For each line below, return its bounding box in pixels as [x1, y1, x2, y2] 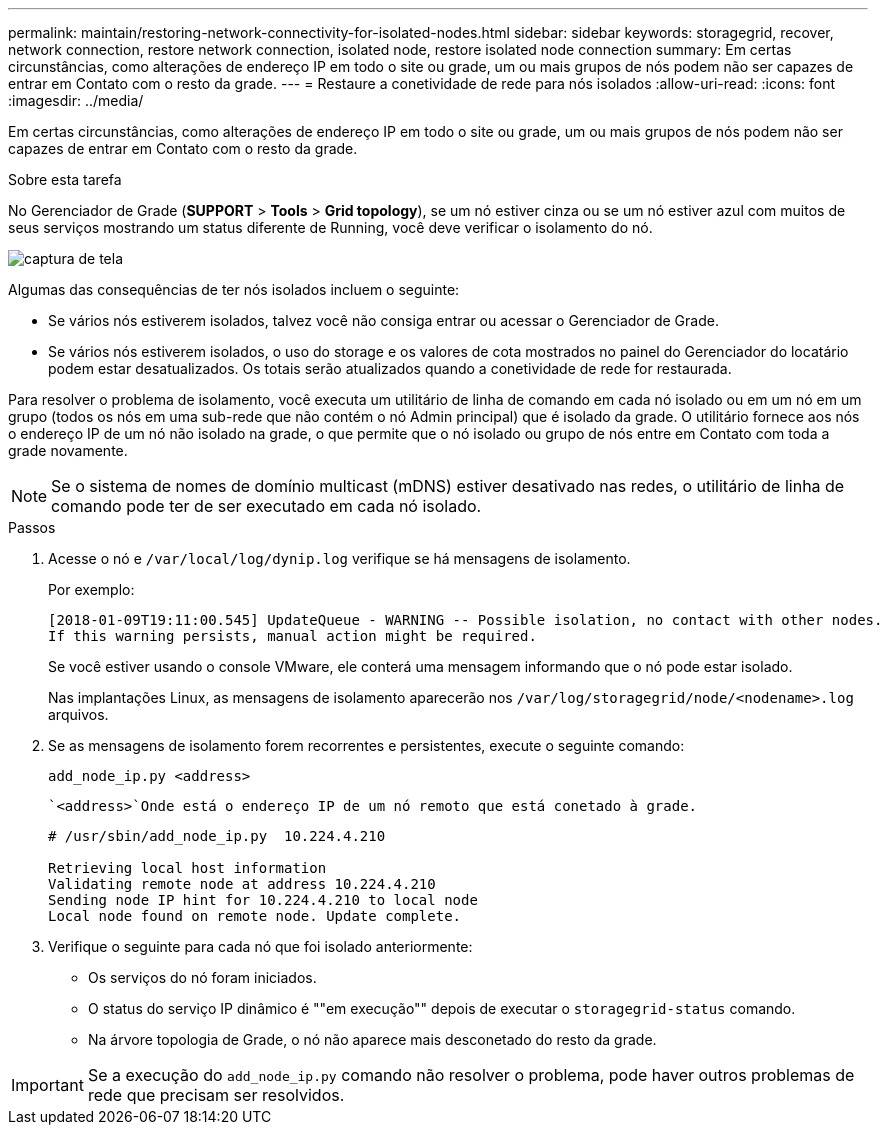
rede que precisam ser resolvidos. [87, 1085, 345, 1105]
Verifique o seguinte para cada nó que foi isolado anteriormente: [48, 938, 473, 955]
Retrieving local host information [48, 860, 327, 876]
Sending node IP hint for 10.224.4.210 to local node [48, 892, 478, 908]
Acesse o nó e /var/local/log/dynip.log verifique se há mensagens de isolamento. [48, 550, 631, 567]
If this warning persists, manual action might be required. [48, 628, 537, 644]
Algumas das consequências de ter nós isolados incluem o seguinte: [8, 281, 460, 298]
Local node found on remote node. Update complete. [48, 908, 462, 924]
